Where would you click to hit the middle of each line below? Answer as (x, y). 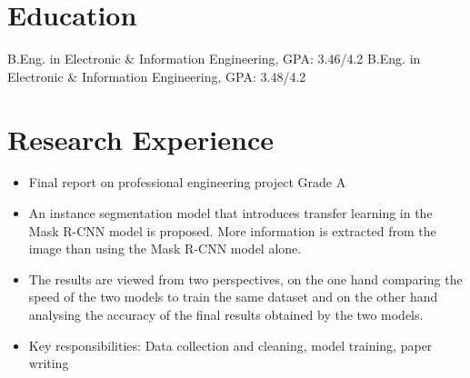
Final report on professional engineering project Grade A (187, 182)
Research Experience (140, 139)
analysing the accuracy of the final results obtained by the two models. (226, 314)
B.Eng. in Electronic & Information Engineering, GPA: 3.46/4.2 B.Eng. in (214, 59)
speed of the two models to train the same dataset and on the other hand (233, 297)
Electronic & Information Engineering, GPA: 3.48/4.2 (157, 76)
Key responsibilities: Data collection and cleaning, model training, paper (230, 345)
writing (49, 363)
